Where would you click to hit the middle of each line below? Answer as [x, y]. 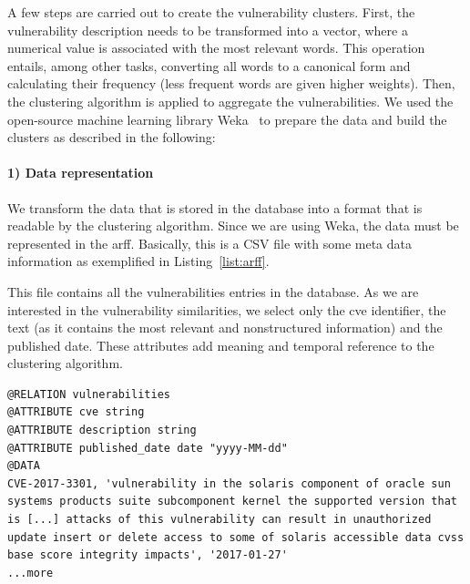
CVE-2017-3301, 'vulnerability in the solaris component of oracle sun [229, 483]
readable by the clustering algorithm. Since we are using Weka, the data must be [233, 225]
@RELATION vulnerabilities [89, 394]
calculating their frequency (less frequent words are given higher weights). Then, [231, 83]
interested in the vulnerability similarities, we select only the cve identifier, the [227, 309]
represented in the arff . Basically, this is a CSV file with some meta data [209, 243]
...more [31, 573]
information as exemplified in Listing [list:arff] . [138, 261]
